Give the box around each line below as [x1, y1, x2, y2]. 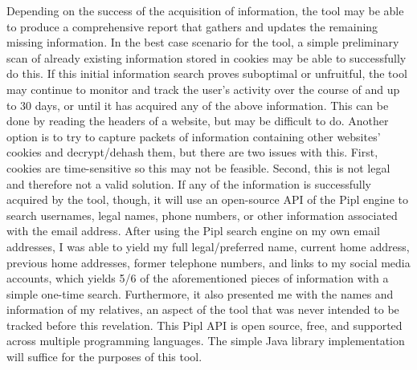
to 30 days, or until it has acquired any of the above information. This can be [6, 96, 389, 113]
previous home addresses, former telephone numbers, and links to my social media [6, 254, 411, 270]
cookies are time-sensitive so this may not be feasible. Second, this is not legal [6, 159, 390, 176]
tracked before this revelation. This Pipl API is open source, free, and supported [6, 316, 403, 333]
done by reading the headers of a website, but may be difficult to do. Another [6, 112, 389, 129]
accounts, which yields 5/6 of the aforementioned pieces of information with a [6, 270, 389, 287]
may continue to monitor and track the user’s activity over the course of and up [6, 80, 400, 97]
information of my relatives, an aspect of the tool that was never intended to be [6, 301, 399, 318]
